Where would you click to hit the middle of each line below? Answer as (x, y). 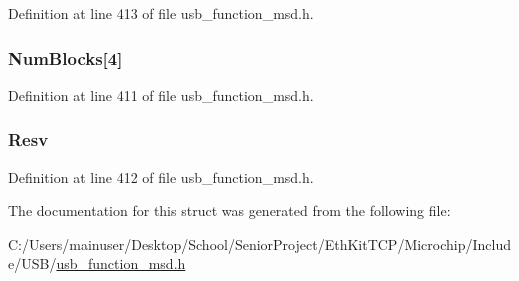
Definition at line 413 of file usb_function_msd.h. (161, 13)
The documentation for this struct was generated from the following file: (229, 210)
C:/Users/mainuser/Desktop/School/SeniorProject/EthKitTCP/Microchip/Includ (260, 243)
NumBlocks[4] (65, 57)
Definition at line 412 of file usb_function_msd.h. (161, 176)
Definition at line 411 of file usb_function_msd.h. (161, 94)
